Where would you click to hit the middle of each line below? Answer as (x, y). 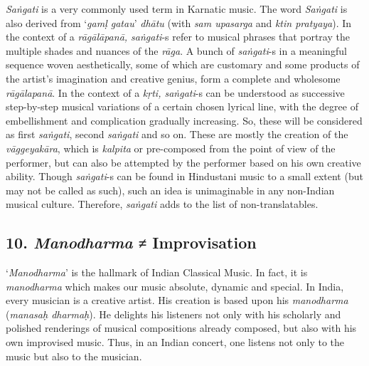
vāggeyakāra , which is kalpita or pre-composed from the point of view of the (171, 148)
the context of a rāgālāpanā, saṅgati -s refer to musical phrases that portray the (178, 37)
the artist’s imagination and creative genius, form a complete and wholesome (173, 78)
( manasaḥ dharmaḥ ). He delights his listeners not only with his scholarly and (173, 314)
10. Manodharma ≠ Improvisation (131, 242)
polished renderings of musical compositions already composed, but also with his (181, 328)
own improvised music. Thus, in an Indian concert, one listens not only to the (175, 342)
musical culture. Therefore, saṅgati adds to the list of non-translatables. (162, 204)
